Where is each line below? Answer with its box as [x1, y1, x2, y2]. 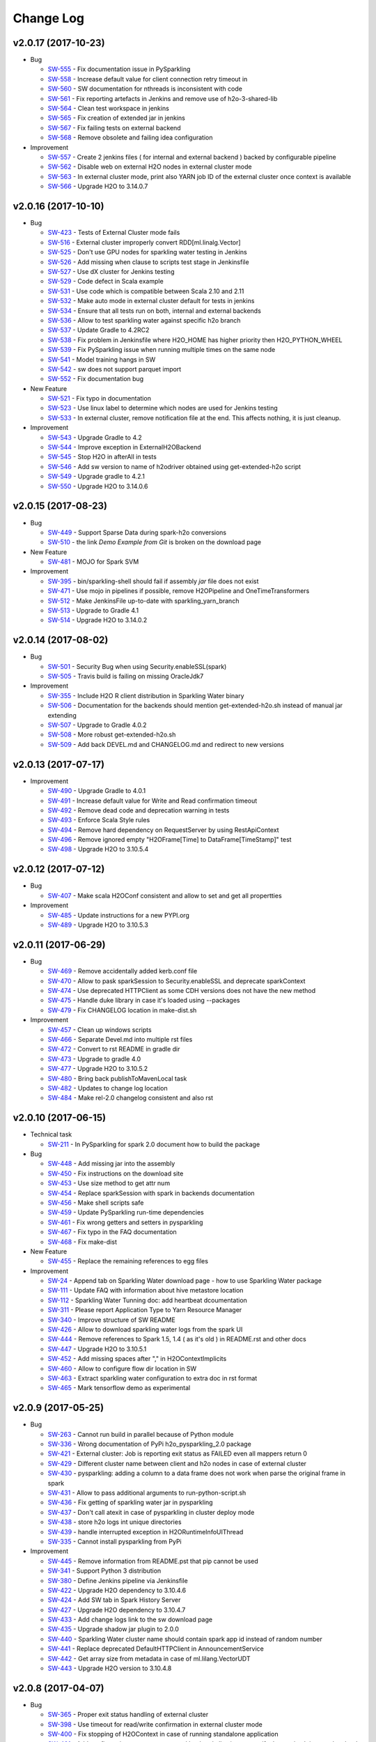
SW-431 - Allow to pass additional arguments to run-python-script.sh [47, 1488, 246, 1497]
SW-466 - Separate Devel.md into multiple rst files [47, 1035, 193, 1043]
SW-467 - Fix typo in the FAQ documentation [47, 1228, 177, 1236]
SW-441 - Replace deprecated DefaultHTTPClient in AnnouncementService [47, 1644, 264, 1653]
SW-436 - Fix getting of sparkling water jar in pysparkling [47, 1498, 213, 1506]
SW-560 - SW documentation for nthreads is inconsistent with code [47, 84, 243, 93]
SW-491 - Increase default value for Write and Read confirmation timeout [47, 796, 258, 805]
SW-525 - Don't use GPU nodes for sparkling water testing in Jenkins [47, 248, 247, 256]
